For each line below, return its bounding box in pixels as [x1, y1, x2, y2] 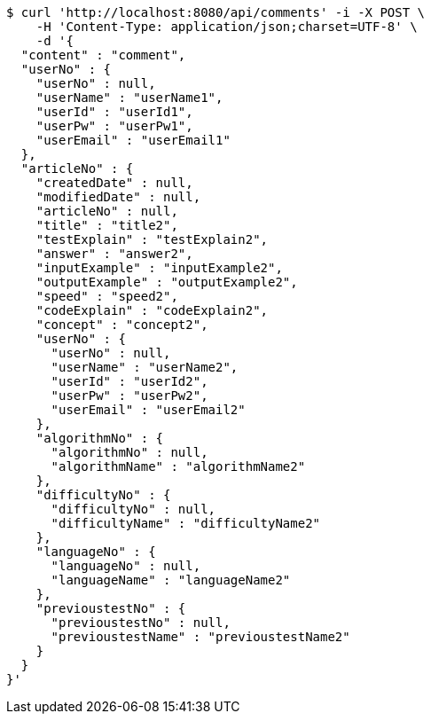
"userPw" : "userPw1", [35, 119, 193, 133]
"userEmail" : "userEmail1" [35, 133, 231, 147]
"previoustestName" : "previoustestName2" [51, 630, 350, 644]
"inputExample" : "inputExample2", [35, 261, 283, 275]
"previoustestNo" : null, [51, 615, 231, 630]
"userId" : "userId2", [51, 374, 208, 388]
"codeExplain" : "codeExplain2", [35, 303, 269, 317]
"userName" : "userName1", [35, 90, 223, 105]
